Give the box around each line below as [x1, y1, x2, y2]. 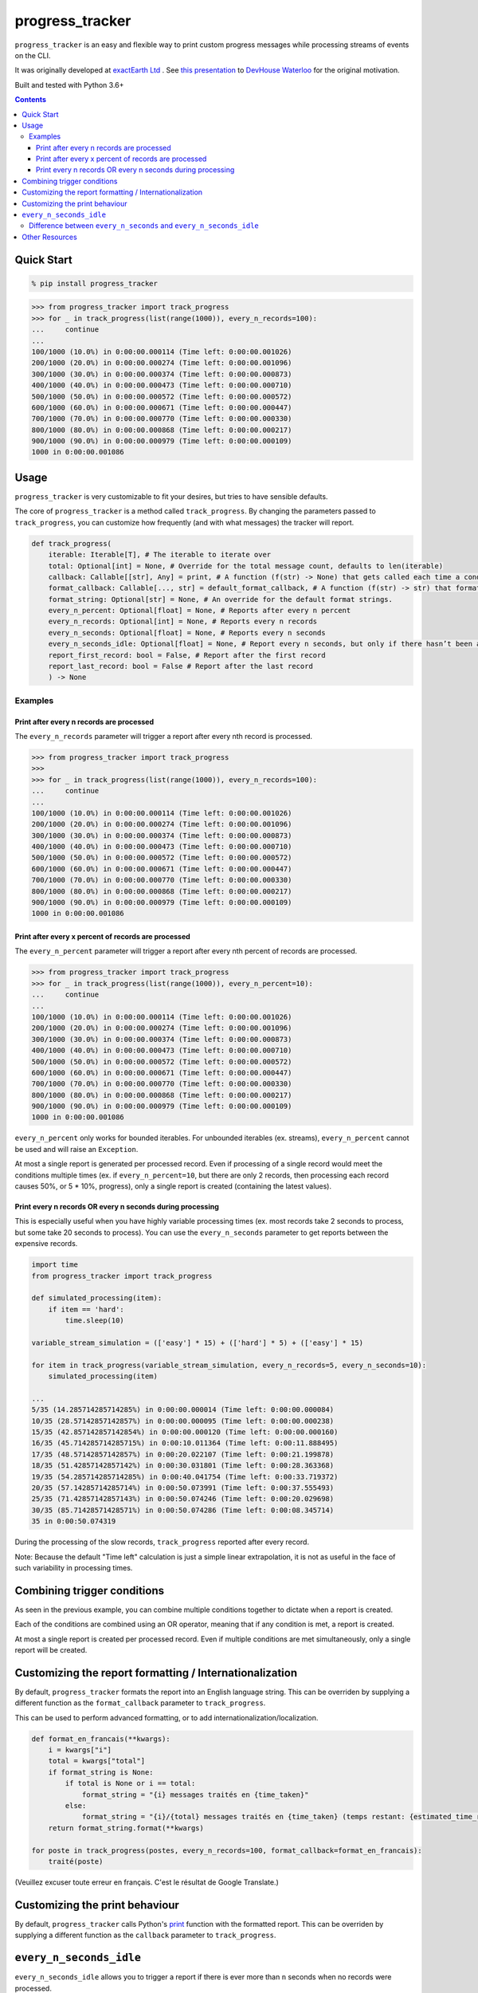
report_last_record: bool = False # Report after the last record [48, 662, 314, 671]
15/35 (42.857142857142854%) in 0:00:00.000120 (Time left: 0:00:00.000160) [31, 1428, 339, 1437]
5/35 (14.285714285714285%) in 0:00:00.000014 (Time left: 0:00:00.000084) [31, 1405, 335, 1414]
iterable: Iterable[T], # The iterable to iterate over [48, 550, 272, 560]
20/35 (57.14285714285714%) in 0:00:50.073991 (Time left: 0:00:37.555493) [31, 1483, 335, 1492]
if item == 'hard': [48, 1304, 125, 1314]
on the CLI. [14, 50, 51, 60]
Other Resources [22, 232, 77, 242]
